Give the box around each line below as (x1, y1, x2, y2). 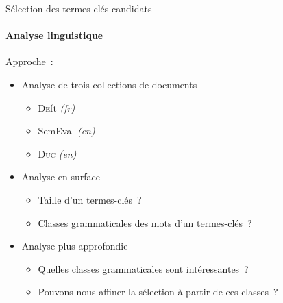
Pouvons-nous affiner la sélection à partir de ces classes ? (38, 284, 278, 299)
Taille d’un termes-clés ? (38, 192, 142, 206)
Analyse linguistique (5, 28, 103, 43)
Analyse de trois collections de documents (21, 77, 197, 91)
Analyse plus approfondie (21, 239, 128, 253)
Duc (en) (38, 146, 77, 160)
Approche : (5, 54, 53, 69)
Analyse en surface (21, 169, 100, 184)
